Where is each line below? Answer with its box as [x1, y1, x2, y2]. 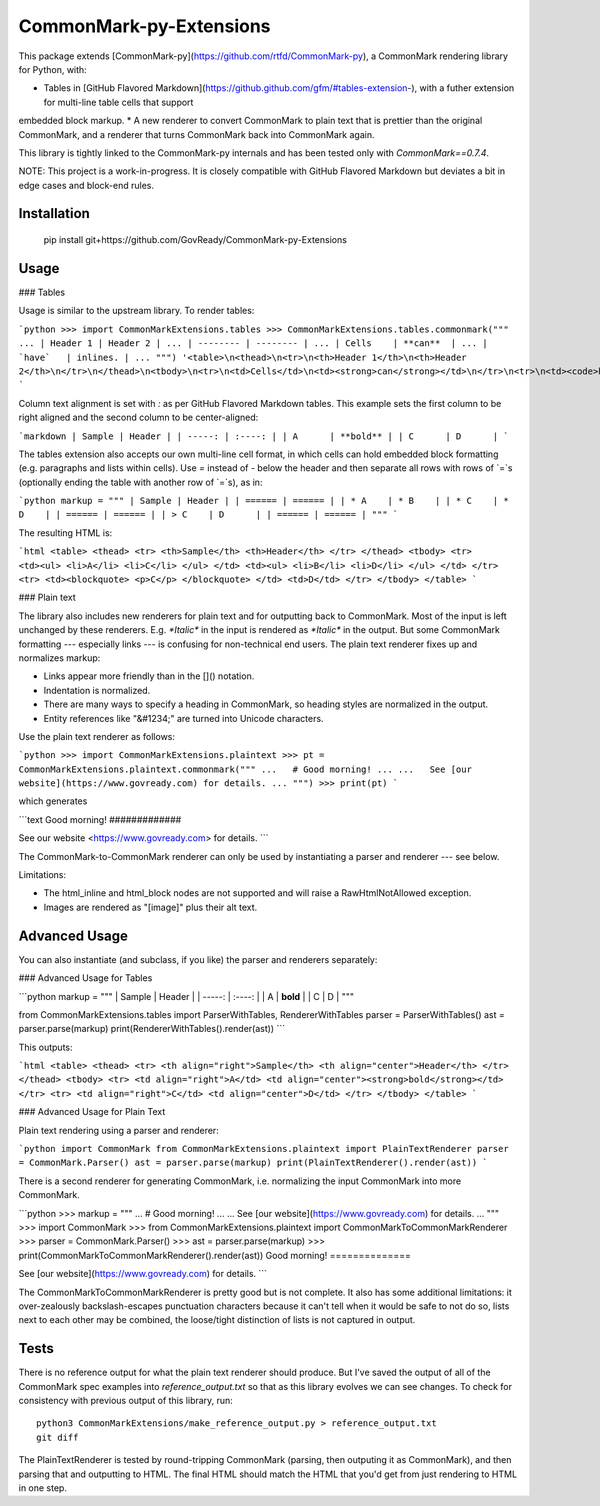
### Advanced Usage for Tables [18, 972, 153, 984]
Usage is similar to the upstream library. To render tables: [18, 305, 255, 317]
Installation [18, 205, 90, 222]
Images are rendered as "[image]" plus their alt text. [43, 901, 258, 913]
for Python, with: [18, 63, 87, 75]
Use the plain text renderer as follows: [18, 730, 175, 742]
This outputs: [18, 1041, 74, 1053]
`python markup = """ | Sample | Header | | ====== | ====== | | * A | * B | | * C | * [18, 495, 509, 507]
